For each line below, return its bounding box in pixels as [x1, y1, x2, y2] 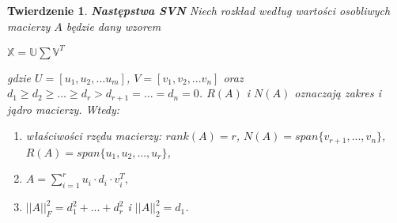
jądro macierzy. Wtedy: [7, 100, 120, 117]
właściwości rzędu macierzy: [25, 127, 162, 144]
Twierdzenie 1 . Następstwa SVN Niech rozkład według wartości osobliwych [7, 2, 391, 18]
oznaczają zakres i [294, 85, 382, 101]
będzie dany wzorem [66, 17, 161, 34]
